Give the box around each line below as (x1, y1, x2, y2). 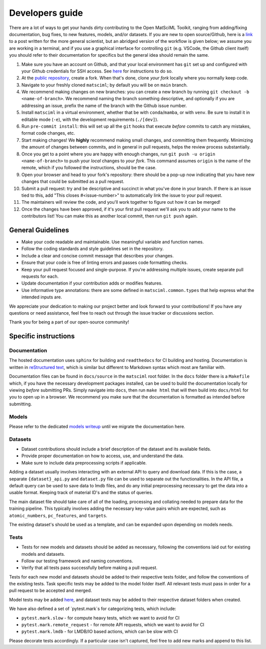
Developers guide (9, 7, 83, 18)
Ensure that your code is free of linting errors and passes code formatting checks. (21, 259, 188, 266)
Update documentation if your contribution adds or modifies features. (21, 280, 163, 286)
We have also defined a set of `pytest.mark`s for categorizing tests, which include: (9, 606, 176, 612)
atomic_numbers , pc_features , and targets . (9, 512, 108, 518)
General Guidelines (9, 226, 69, 234)
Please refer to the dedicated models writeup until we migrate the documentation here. (9, 423, 186, 429)
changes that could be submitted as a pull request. (21, 179, 125, 184)
